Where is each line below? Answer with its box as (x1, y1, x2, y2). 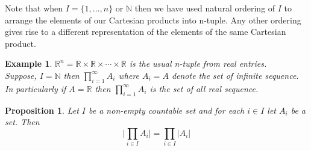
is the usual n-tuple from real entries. (129, 57, 267, 70)
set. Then (5, 116, 40, 128)
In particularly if (5, 82, 66, 94)
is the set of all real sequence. (149, 82, 259, 94)
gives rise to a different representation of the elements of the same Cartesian (5, 25, 286, 38)
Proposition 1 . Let (5, 103, 79, 116)
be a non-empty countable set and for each (89, 103, 245, 116)
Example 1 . (5, 57, 52, 70)
